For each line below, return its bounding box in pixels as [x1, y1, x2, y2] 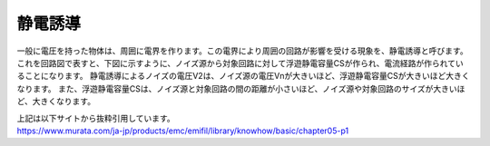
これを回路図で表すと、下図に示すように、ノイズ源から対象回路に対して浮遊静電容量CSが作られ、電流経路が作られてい [16, 57, 465, 68]
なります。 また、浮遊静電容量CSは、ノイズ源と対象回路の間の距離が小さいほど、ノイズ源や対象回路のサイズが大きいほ [16, 83, 465, 94]
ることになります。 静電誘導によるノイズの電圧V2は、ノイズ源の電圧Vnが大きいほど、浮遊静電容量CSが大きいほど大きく [16, 71, 470, 82]
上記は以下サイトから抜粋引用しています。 [16, 112, 176, 123]
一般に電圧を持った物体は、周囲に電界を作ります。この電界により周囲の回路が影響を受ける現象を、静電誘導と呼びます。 [16, 45, 468, 56]
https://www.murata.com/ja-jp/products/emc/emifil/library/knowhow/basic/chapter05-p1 [16, 125, 349, 136]
